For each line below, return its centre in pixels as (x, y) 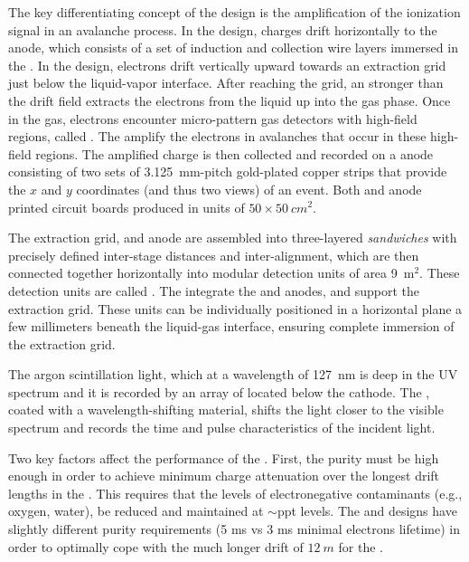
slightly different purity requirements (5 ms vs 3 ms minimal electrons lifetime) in (234, 529)
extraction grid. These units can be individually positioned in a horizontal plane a (235, 308)
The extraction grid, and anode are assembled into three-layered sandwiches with (233, 238)
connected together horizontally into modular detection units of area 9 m (211, 273)
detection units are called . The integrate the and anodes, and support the (214, 290)
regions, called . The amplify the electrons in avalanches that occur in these (217, 136)
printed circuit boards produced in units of (127, 207)
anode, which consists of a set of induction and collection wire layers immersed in (233, 48)
